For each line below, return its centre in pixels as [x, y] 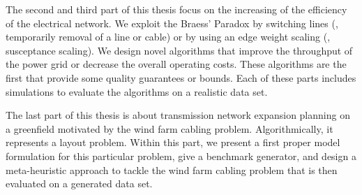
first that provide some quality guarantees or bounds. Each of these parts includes [181, 77]
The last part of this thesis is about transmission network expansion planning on [178, 115]
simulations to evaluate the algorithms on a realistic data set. [137, 91]
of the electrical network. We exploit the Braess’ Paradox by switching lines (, [172, 23]
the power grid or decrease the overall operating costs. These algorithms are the [176, 64]
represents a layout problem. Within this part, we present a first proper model [173, 142]
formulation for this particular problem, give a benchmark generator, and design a [181, 156]
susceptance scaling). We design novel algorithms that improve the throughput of [179, 50]
